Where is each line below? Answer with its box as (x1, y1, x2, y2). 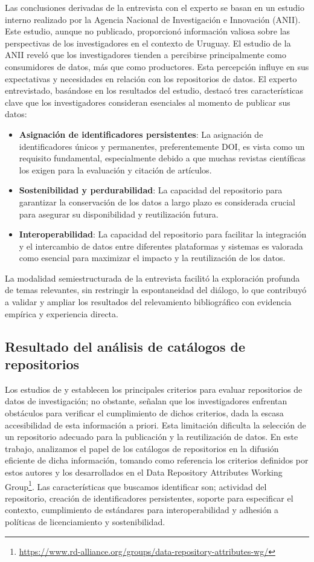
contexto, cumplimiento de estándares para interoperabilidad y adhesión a (5, 503, 279, 516)
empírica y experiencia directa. (5, 307, 118, 320)
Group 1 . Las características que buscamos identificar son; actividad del (5, 478, 267, 493)
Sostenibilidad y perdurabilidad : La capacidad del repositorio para (19, 184, 283, 196)
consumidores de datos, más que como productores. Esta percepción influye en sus (5, 60, 309, 73)
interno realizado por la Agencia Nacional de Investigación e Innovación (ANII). (5, 13, 301, 25)
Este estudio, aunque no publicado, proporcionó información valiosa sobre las (5, 25, 290, 37)
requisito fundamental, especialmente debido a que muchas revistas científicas (19, 152, 306, 164)
